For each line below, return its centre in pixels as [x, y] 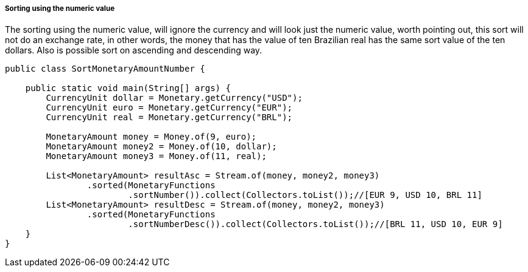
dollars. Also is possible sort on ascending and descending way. [134, 50]
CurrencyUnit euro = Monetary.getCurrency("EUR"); [169, 108]
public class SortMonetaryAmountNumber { [105, 69]
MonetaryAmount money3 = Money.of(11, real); [156, 156]
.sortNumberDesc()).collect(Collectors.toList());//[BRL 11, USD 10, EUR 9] [315, 224]
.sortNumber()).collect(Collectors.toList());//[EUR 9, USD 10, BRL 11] [305, 195]
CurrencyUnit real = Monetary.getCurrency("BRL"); [169, 117]
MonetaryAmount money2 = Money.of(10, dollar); [161, 147]
